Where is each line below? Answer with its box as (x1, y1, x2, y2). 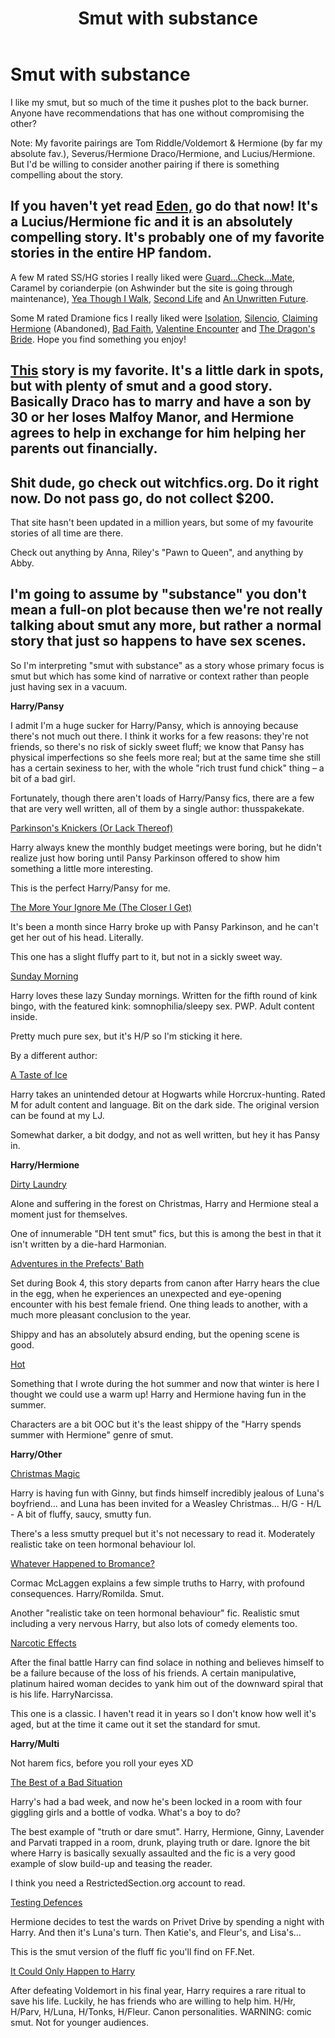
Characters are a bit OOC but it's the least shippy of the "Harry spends (10, 1418, 302, 1430)
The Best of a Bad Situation (10, 1776, 123, 1788)
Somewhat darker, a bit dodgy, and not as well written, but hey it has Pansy (10, 1128, 320, 1141)
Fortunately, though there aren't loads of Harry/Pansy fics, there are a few (10, 792, 315, 804)
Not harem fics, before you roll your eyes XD (10, 1757, 194, 1769)
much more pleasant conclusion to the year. (10, 1308, 192, 1321)
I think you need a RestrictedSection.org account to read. (10, 1877, 246, 1889)
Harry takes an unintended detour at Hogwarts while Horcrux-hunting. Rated (10, 1088, 326, 1100)
